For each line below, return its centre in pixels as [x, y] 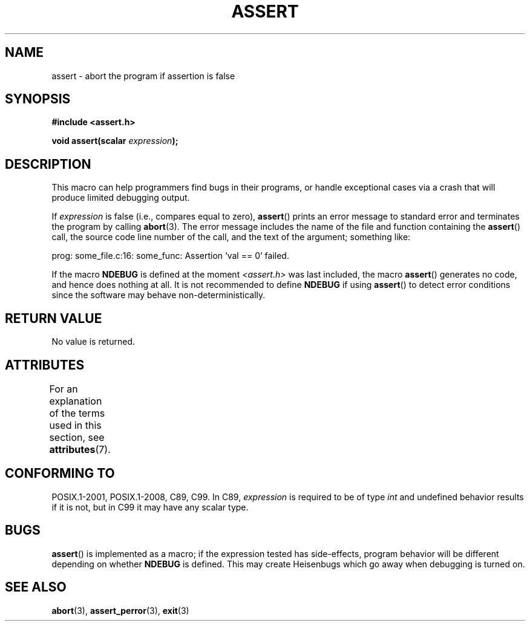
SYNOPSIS [38, 99]
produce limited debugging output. [121, 198]
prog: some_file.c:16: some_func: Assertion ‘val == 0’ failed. [170, 256]
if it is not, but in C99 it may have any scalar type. [150, 507]
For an [64, 389]
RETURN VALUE [54, 318]
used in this [75, 425]
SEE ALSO [36, 587]
